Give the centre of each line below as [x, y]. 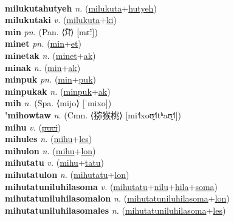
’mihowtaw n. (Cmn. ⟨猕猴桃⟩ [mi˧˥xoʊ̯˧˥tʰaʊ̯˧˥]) [93, 114]
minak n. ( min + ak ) [43, 67]
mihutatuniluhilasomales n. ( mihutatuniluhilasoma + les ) [115, 210]
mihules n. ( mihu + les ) [49, 139]
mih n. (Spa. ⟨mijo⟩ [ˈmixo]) [58, 103]
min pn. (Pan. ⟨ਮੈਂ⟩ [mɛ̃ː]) [51, 31]
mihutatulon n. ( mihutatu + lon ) [67, 174]
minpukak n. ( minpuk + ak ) [58, 91]
